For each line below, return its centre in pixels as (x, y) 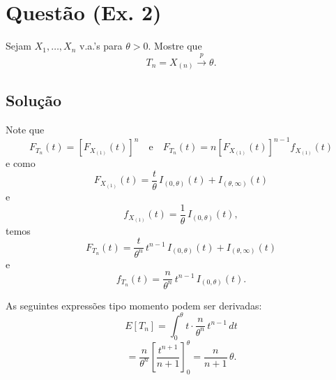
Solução (34, 100)
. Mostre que (175, 46)
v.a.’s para (101, 46)
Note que (25, 130)
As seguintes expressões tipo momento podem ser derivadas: (134, 305)
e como (21, 163)
